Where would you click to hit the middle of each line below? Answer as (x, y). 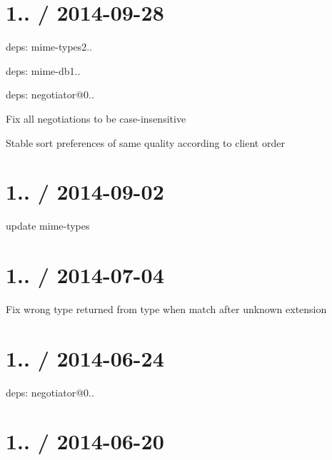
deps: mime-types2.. (49, 47)
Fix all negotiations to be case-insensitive (96, 118)
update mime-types (48, 226)
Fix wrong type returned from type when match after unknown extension (166, 308)
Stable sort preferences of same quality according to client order (145, 142)
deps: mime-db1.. (43, 70)
